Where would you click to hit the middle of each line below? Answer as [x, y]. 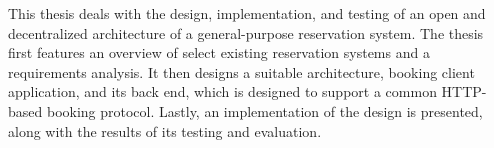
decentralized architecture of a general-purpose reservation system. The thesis [246, 32]
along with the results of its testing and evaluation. [165, 130]
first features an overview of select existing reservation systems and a [219, 52]
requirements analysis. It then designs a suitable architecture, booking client [241, 71]
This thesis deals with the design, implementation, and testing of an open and [247, 13]
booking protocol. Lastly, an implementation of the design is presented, [264, 110]
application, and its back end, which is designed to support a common [222, 91]
